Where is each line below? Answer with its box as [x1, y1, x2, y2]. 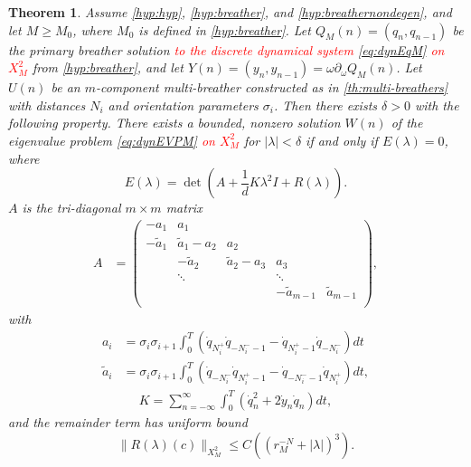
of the [391, 113, 423, 132]
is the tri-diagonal [22, 198, 121, 217]
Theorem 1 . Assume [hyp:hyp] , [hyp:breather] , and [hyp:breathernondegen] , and [8, 3, 452, 21]
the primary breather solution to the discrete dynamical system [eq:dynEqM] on [8, 40, 445, 59]
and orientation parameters [108, 95, 259, 114]
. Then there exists [273, 95, 378, 114]
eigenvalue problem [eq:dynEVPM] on [8, 130, 215, 149]
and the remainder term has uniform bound [8, 413, 248, 432]
